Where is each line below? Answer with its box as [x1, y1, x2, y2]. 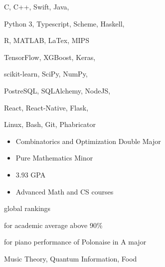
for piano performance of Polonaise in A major [4, 236, 147, 247]
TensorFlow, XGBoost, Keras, [4, 51, 96, 62]
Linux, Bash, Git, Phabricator [4, 119, 96, 129]
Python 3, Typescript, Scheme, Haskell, [4, 18, 125, 28]
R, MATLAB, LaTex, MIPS [4, 35, 89, 45]
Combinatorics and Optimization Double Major [15, 135, 161, 146]
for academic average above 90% [4, 219, 103, 230]
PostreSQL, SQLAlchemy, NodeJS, [4, 85, 111, 95]
